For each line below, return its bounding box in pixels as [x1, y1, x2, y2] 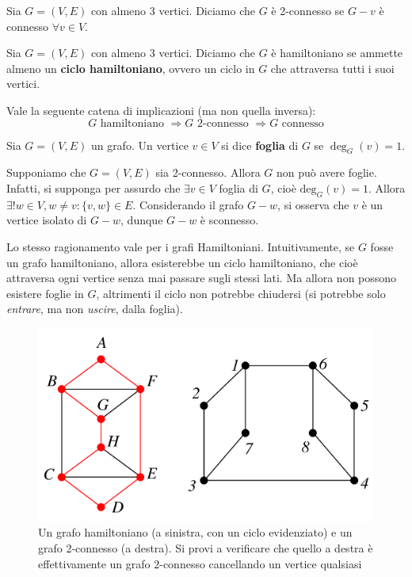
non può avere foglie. [277, 164, 377, 181]
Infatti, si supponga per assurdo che [6, 179, 181, 196]
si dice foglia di [221, 136, 299, 153]
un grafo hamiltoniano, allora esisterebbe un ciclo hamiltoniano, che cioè [6, 254, 358, 270]
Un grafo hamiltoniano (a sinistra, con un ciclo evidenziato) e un [38, 524, 353, 541]
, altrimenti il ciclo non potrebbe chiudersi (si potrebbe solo [96, 285, 386, 301]
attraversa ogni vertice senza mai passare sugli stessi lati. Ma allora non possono [6, 269, 397, 286]
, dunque [120, 212, 163, 228]
